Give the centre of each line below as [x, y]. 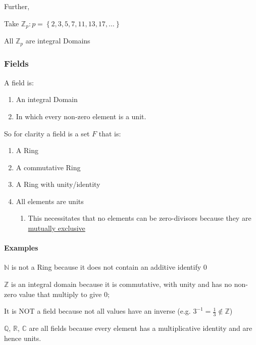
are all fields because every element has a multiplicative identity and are [141, 328]
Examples [21, 248]
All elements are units [50, 201]
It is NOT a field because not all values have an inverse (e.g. [97, 311]
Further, [17, 6]
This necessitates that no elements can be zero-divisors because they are [140, 218]
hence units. [23, 338]
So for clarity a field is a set [47, 133]
